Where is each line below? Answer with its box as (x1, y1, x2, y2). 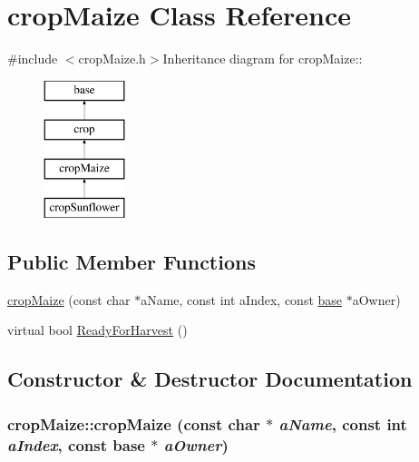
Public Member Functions (7, 247, 256, 275)
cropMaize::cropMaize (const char (7, 412, 260, 435)
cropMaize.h (78, 49, 146, 68)
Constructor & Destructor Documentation (7, 365, 413, 393)
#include (7, 49, 58, 68)
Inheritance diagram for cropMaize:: (162, 49, 363, 68)
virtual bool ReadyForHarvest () (7, 320, 188, 339)
